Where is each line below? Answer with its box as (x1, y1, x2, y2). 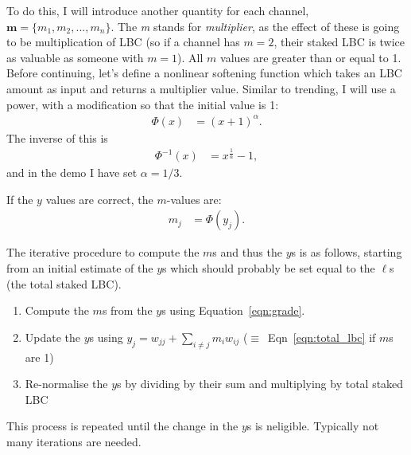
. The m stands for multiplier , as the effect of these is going (111, 18, 400, 34)
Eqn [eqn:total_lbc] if (268, 328, 376, 345)
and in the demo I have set (6, 164, 138, 181)
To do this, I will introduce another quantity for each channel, (6, 2, 309, 18)
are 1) (25, 348, 54, 365)
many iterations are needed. (6, 433, 142, 450)
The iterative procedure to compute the (6, 244, 200, 261)
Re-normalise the (25, 375, 108, 392)
